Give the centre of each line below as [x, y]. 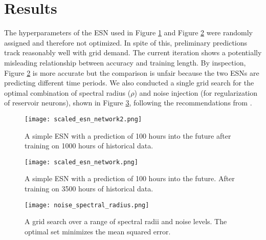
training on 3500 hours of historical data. [89, 188]
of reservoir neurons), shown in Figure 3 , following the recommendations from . [128, 103]
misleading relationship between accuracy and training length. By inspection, [125, 62]
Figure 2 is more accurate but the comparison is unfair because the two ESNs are [132, 72]
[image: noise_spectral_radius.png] [87, 205]
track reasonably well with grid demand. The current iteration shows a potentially [133, 52]
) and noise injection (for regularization [196, 92]
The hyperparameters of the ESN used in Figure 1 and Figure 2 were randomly [128, 32]
